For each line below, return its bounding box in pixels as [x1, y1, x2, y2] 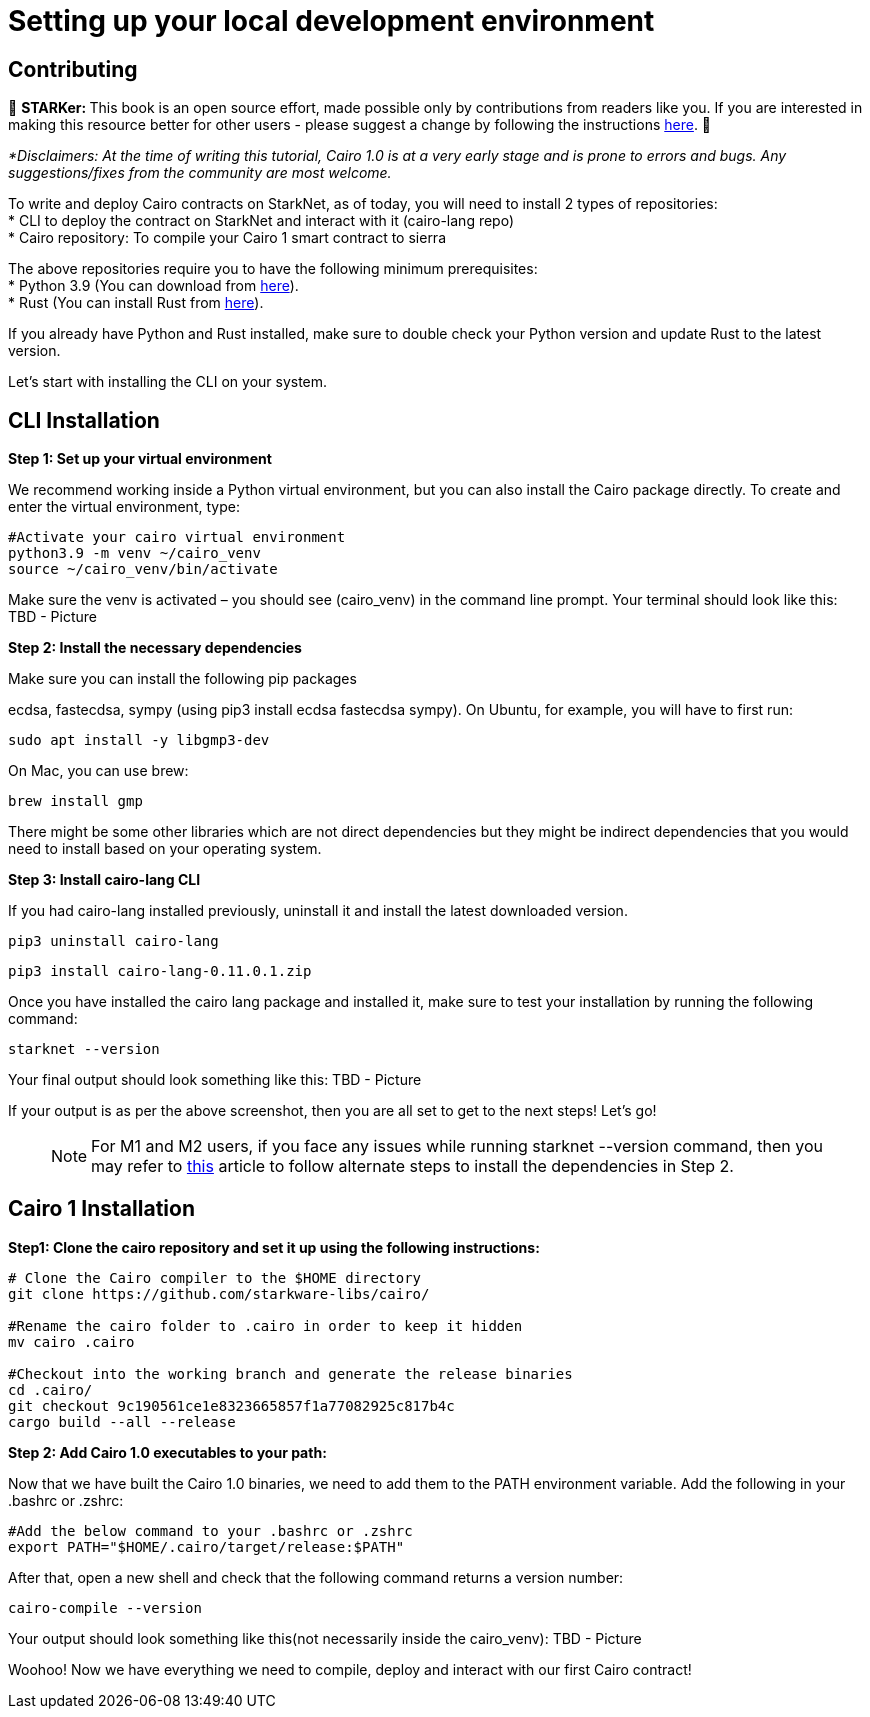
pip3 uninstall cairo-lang [8, 933, 219, 950]
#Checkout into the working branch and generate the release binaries [8, 1365, 573, 1382]
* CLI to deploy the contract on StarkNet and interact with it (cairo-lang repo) [8, 212, 515, 230]
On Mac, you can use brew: [8, 762, 189, 780]
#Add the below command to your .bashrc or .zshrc [8, 1522, 413, 1539]
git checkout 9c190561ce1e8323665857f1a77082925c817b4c [8, 1397, 455, 1414]
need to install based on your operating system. [8, 840, 322, 858]
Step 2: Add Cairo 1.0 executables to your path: [8, 1443, 327, 1461]
